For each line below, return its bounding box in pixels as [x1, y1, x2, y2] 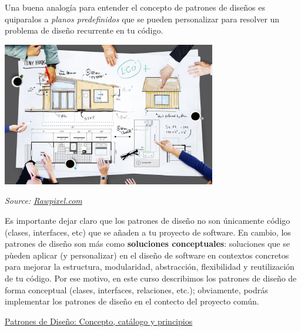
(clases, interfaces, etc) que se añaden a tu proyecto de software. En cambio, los [5, 226, 291, 238]
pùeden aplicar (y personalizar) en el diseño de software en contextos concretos [5, 249, 289, 261]
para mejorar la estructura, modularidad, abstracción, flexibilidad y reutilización [5, 260, 295, 273]
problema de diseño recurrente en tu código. [5, 24, 163, 37]
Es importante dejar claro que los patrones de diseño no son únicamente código [5, 214, 290, 226]
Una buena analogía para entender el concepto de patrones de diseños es [5, 1, 265, 13]
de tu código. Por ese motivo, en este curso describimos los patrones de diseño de [5, 272, 297, 284]
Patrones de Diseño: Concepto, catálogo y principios [5, 315, 193, 327]
